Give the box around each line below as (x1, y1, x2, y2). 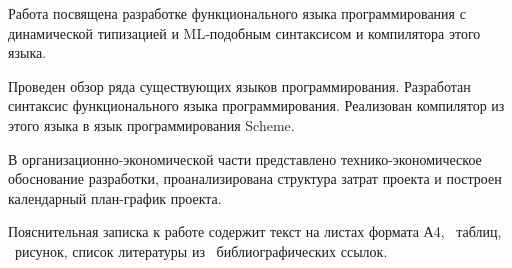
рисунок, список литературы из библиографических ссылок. (14, 240, 388, 261)
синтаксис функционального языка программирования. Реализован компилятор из (8, 95, 505, 116)
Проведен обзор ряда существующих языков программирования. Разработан (8, 75, 471, 96)
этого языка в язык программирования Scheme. (8, 114, 295, 135)
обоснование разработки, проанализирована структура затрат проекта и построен (8, 168, 502, 189)
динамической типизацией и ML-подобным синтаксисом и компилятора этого (8, 22, 481, 43)
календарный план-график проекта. (8, 187, 222, 208)
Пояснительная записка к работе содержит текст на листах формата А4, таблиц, (8, 221, 502, 242)
